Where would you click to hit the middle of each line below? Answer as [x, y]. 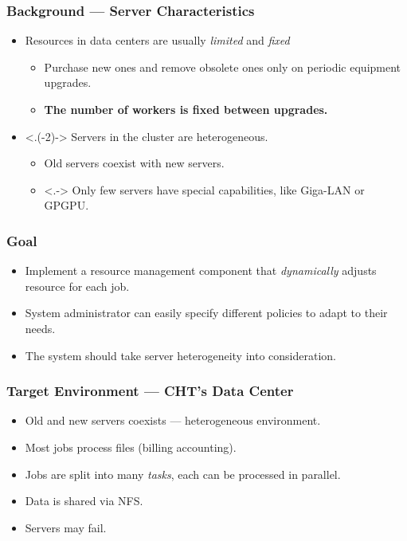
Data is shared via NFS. [84, 501]
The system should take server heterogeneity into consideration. [180, 355]
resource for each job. [77, 286]
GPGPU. [67, 205]
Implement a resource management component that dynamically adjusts [201, 270]
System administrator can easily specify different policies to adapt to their [206, 313]
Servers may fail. [66, 527]
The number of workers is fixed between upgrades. [186, 109]
